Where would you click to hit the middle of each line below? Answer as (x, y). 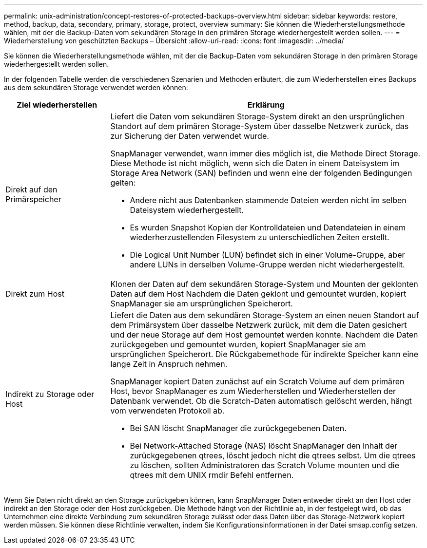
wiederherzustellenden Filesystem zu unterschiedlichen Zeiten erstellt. (260, 237)
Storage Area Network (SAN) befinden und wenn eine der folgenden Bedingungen (261, 173)
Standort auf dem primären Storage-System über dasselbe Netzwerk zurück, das (260, 126)
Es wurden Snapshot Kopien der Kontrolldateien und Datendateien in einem (268, 227)
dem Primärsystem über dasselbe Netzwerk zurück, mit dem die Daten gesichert (259, 325)
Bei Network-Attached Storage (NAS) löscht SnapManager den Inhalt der (264, 446)
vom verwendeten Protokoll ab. (167, 411)
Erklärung (266, 105)
